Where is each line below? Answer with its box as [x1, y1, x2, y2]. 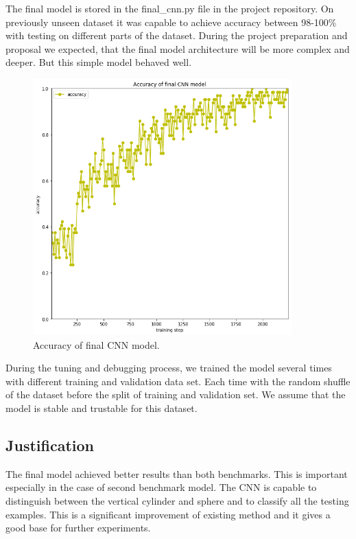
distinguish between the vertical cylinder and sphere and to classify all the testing [5, 493, 349, 507]
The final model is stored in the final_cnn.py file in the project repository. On [5, 1, 334, 15]
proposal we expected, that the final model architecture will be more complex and [5, 41, 350, 56]
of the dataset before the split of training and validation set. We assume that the [5, 387, 346, 402]
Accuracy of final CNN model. [33, 337, 160, 352]
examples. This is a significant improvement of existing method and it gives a [5, 507, 331, 521]
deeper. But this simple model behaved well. [5, 55, 192, 69]
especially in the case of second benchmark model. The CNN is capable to [5, 480, 317, 494]
